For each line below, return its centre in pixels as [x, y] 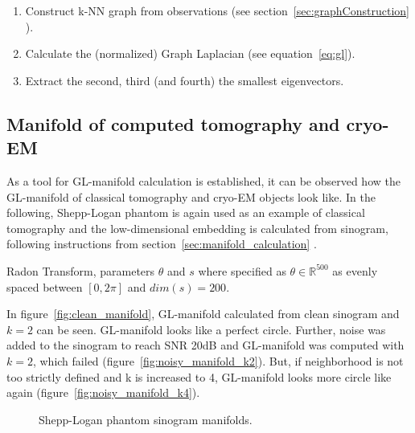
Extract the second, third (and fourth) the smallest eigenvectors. [185, 80]
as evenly [355, 270]
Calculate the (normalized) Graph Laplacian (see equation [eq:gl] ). [190, 53]
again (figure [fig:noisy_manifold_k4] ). [103, 392]
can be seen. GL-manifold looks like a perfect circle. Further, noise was [211, 329]
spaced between [45, 286]
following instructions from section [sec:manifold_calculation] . [162, 244]
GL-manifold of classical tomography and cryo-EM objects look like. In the [191, 196]
